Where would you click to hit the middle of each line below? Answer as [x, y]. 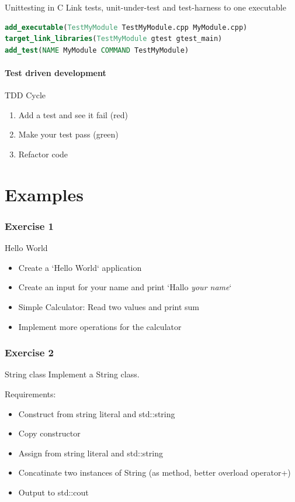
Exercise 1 [29, 226]
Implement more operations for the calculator [100, 326]
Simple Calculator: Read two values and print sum [109, 306]
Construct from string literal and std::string [97, 413]
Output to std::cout [53, 492]
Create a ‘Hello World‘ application [80, 267]
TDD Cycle [25, 95]
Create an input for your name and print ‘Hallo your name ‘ [125, 287]
